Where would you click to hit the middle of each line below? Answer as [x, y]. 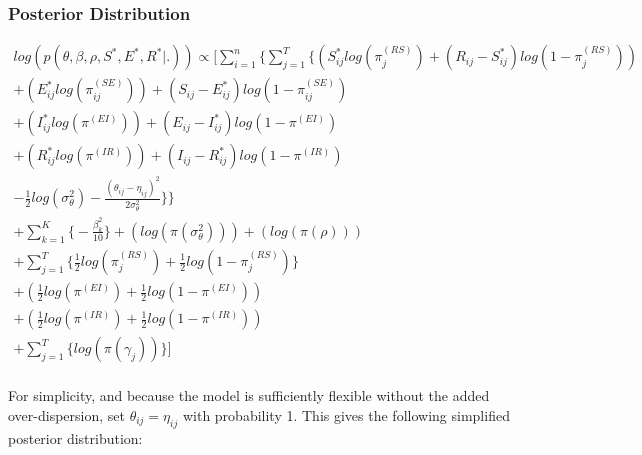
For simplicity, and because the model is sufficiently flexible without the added [249, 395]
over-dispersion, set [66, 414]
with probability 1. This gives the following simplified [346, 414]
